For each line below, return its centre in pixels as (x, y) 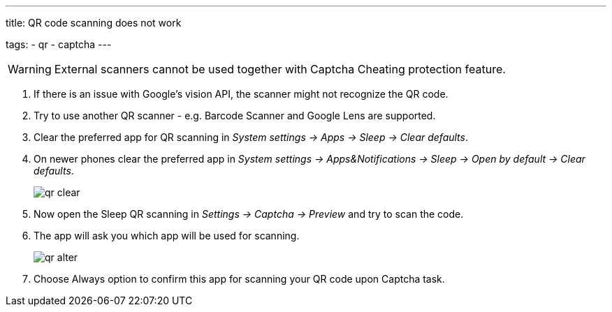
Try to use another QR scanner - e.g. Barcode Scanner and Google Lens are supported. (235, 116)
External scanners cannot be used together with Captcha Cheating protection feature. (280, 69)
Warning (30, 69)
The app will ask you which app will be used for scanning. (167, 236)
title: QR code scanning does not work (94, 23)
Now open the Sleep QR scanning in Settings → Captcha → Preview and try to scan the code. (249, 214)
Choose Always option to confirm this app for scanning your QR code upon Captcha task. (239, 279)
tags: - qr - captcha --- (59, 44)
